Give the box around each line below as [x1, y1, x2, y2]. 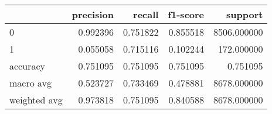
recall [133, 8, 159, 21]
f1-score [168, 8, 205, 21]
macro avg [9, 76, 52, 89]
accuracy [9, 59, 45, 72]
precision [72, 8, 114, 21]
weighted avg [9, 93, 63, 106]
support [226, 8, 263, 21]
